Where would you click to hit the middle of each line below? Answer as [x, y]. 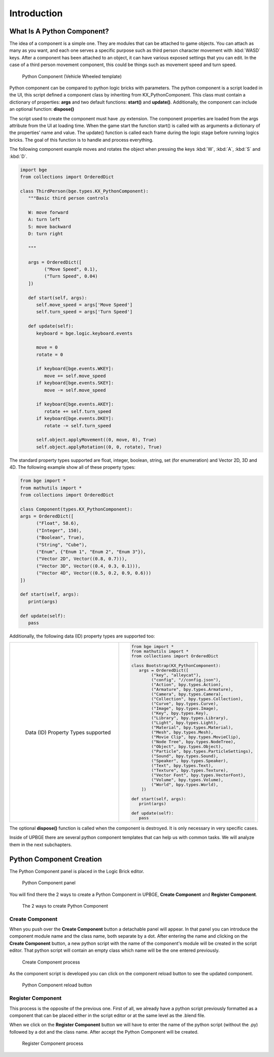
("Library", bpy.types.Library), [190, 718]
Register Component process [53, 1043]
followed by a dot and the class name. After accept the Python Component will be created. [104, 1032]
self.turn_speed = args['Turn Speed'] [84, 312]
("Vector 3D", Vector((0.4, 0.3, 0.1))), [88, 566]
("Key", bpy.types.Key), [180, 713]
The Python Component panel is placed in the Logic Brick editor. [77, 871]
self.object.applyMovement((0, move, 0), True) [96, 440]
